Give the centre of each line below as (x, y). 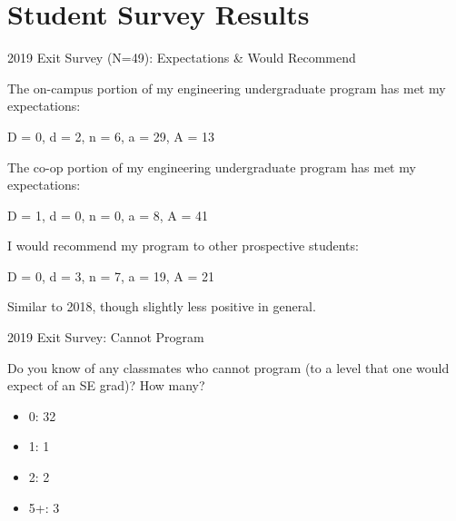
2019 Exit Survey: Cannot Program (106, 337)
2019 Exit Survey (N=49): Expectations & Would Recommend (182, 58)
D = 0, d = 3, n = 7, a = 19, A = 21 (111, 275)
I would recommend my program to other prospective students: (183, 246)
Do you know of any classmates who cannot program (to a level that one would (228, 367)
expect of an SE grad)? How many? (106, 385)
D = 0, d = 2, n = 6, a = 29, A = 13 (111, 136)
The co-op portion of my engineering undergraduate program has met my (212, 167)
